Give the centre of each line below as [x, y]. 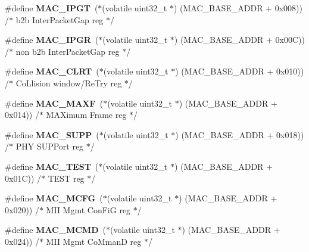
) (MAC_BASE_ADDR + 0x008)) [238, 8]
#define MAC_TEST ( [52, 166]
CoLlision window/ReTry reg [69, 83]
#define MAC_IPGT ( [51, 8]
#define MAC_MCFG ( [54, 198]
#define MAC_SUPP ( [52, 134]
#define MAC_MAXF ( [54, 103]
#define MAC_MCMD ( [55, 230]
